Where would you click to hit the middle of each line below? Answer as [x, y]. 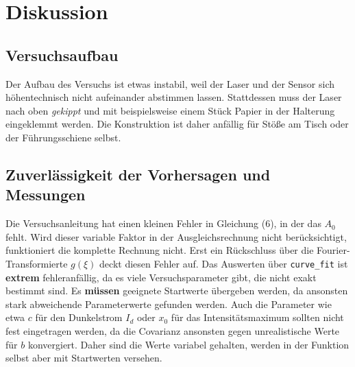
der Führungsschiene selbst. [63, 137]
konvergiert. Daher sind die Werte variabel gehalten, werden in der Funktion [188, 344]
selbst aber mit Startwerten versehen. [84, 358]
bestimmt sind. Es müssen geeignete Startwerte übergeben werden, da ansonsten [177, 291]
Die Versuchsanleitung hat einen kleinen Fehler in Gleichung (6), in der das [163, 223]
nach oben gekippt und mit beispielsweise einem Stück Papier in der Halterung [170, 110]
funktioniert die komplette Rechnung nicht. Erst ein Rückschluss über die [160, 250]
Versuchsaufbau [62, 55]
